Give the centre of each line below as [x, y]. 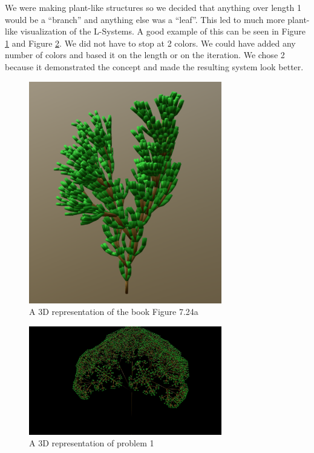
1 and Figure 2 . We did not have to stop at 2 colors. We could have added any [150, 43]
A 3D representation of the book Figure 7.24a [114, 312]
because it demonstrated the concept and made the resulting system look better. [154, 66]
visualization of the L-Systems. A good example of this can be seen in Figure [163, 31]
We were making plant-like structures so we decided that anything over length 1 [153, 7]
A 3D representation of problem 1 [92, 443]
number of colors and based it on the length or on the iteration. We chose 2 [145, 55]
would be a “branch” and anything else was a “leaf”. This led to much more [145, 19]
